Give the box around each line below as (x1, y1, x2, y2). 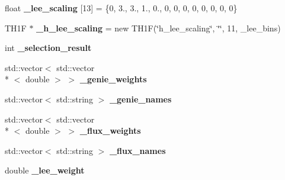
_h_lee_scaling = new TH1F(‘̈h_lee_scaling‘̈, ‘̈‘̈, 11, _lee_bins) (36, 21, 281, 34)
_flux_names (109, 144, 166, 156)
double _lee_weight (5, 164, 85, 176)
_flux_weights (79, 124, 141, 137)
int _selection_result (5, 41, 92, 54)
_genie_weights (79, 73, 147, 85)
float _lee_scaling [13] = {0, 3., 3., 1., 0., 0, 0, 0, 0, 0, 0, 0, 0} (5, 2, 238, 14)
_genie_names (109, 92, 172, 105)
